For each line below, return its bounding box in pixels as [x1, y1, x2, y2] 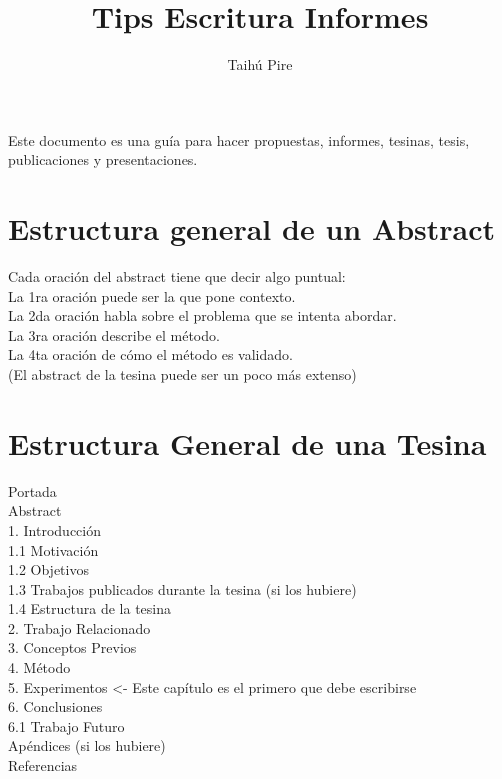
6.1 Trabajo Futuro [8, 715, 125, 736]
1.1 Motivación [8, 539, 99, 560]
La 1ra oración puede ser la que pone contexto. [8, 285, 296, 306]
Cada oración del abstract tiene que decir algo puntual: [8, 266, 346, 287]
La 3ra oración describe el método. [8, 324, 220, 345]
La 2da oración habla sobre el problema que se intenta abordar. [8, 305, 397, 326]
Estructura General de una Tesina [8, 422, 487, 463]
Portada [8, 480, 57, 501]
